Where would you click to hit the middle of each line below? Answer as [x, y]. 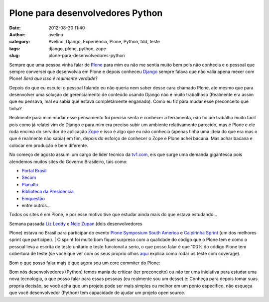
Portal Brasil [34, 170]
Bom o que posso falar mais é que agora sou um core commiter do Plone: [85, 263]
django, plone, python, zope [77, 48]
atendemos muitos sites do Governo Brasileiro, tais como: [68, 161]
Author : [17, 34]
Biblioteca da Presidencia [48, 192]
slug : [14, 56]
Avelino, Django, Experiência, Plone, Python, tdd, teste [104, 42]
